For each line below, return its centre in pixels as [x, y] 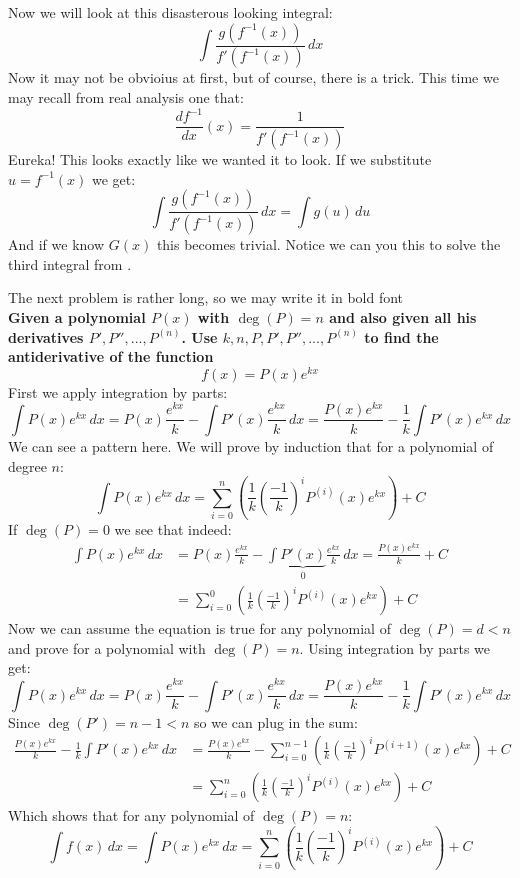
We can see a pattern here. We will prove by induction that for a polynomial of [251, 445]
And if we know [56, 244]
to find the [401, 336]
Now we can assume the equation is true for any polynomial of [199, 628]
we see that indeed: [173, 529]
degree [27, 465]
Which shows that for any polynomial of [131, 815]
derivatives [46, 336]
